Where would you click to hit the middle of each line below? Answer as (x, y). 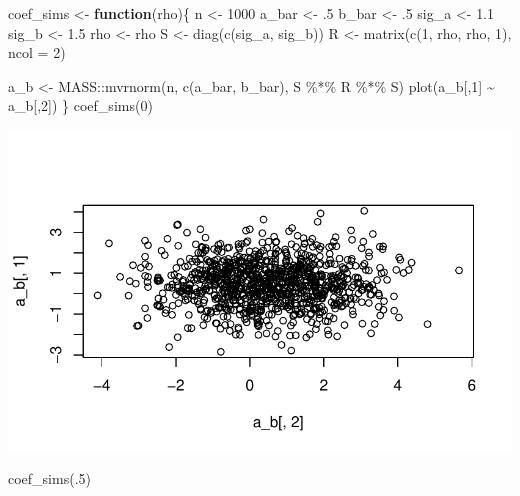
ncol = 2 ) (37, 52)
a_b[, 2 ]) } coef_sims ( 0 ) (80, 105)
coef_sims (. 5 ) (49, 478)
